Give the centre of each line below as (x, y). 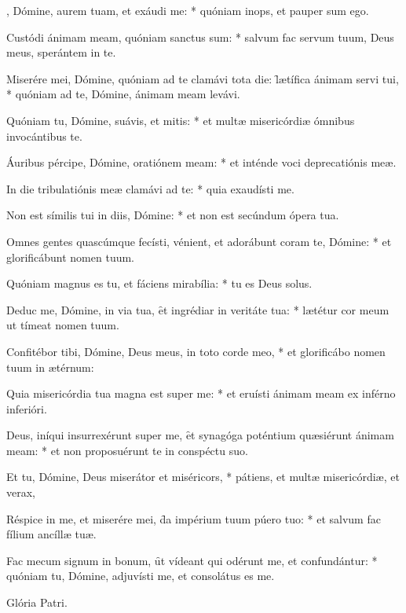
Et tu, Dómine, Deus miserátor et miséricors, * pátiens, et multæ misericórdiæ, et (203, 477)
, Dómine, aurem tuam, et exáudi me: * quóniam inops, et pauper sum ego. (188, 10)
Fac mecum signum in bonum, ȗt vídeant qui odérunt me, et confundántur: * (192, 560)
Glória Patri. (37, 602)
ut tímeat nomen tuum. (63, 325)
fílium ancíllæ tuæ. (51, 534)
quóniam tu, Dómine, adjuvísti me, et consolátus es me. (141, 576)
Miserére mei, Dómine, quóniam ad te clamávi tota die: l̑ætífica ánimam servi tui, (203, 78)
